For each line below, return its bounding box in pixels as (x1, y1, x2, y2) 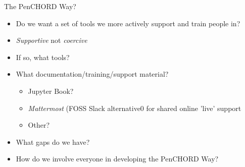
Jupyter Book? (28, 85, 74, 96)
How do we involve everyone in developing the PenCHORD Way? (16, 153, 219, 164)
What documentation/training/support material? (16, 69, 169, 79)
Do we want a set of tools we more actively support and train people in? (16, 18, 240, 28)
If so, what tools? (16, 51, 70, 62)
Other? (28, 120, 50, 130)
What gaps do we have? (16, 136, 90, 147)
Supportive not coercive (16, 35, 87, 45)
